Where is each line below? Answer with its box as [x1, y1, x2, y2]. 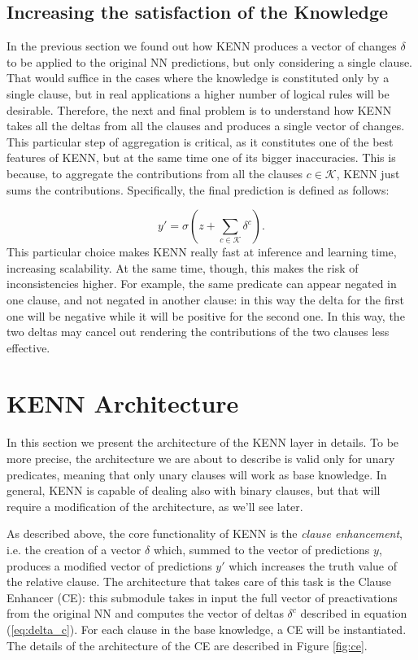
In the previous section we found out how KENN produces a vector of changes [7, 37, 397, 55]
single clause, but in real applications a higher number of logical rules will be [7, 85, 390, 102]
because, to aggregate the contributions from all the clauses [7, 164, 303, 181]
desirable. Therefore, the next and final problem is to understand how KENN [7, 101, 392, 118]
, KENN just [336, 164, 400, 181]
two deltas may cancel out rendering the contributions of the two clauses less [7, 323, 390, 340]
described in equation [300, 605, 407, 622]
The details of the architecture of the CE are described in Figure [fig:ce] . [7, 636, 368, 653]
